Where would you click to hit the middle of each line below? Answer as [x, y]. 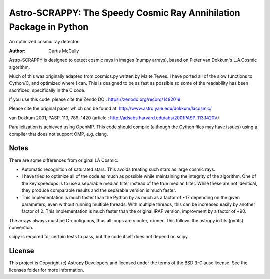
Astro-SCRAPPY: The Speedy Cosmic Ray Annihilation [125, 13]
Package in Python [49, 27]
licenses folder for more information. [47, 270]
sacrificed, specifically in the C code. [47, 90]
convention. [21, 228]
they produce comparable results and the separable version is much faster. [99, 190]
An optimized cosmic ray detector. [44, 42]
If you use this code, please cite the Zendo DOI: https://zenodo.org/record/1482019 [95, 99]
